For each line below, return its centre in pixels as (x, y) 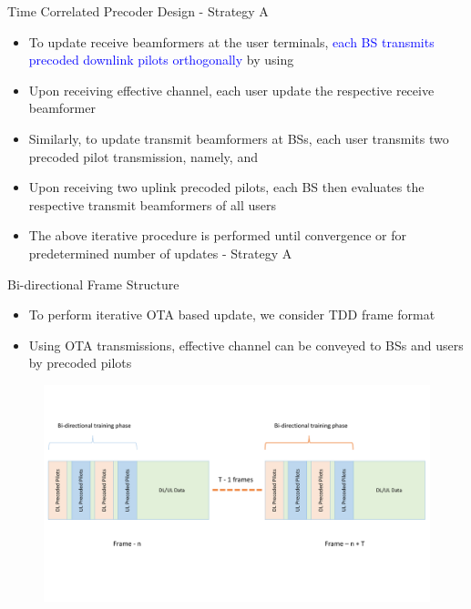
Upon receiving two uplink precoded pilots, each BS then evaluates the (226, 187)
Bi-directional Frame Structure (93, 284)
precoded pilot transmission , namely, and (143, 156)
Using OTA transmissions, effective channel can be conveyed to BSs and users (246, 345)
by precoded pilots (80, 363)
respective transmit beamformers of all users (153, 204)
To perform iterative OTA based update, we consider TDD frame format (232, 315)
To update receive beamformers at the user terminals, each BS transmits (231, 41)
